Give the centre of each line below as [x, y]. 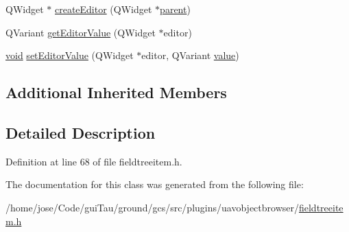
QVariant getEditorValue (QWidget [81, 32]
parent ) [175, 9]
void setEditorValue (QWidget [70, 55]
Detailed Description [81, 132]
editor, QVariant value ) [190, 55]
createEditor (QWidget [103, 9]
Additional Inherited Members [116, 92]
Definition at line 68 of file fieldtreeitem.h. [94, 161]
